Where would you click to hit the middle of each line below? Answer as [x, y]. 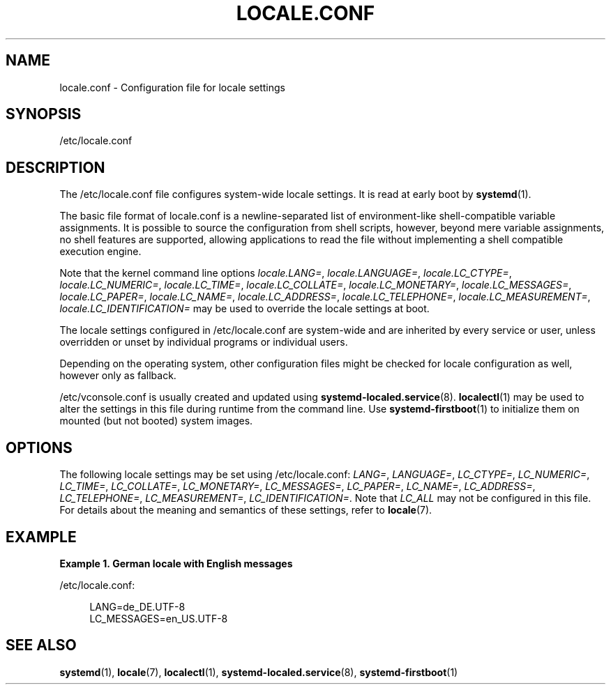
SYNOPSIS [44, 114]
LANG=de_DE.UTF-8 [137, 606]
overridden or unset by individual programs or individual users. [204, 342]
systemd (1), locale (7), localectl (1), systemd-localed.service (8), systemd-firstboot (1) [259, 672]
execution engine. [100, 252]
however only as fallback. [118, 376]
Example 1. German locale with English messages [176, 563]
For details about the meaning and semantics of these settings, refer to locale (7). [246, 510]
